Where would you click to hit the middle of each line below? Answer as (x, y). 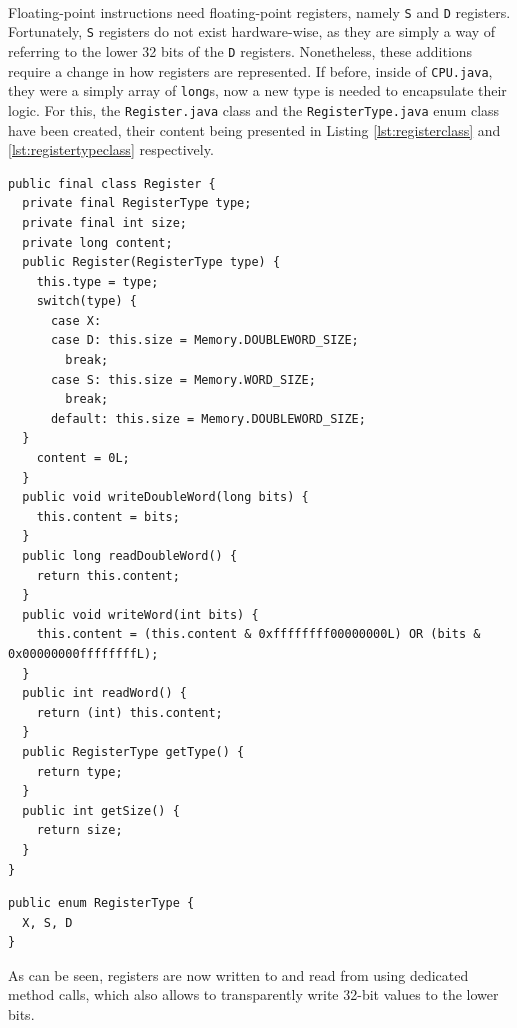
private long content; (97, 242)
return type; (79, 771)
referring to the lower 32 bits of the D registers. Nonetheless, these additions (240, 50)
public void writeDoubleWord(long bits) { (165, 497)
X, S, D (47, 922)
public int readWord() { (104, 693)
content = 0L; (83, 458)
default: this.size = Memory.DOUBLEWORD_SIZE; (208, 418)
